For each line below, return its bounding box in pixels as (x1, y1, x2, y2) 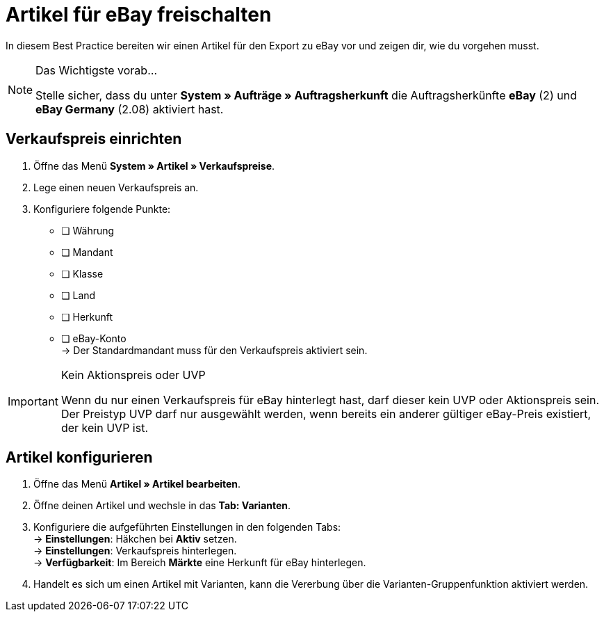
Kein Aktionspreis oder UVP (60, 367, 206, 382)
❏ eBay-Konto (61, 332, 126, 344)
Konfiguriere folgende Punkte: (33, 202, 171, 215)
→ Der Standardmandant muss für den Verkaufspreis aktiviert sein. (61, 344, 368, 356)
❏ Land (61, 289, 96, 301)
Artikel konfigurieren (6, 449, 153, 467)
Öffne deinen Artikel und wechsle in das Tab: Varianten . (33, 499, 291, 512)
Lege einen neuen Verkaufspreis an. (33, 181, 199, 193)
